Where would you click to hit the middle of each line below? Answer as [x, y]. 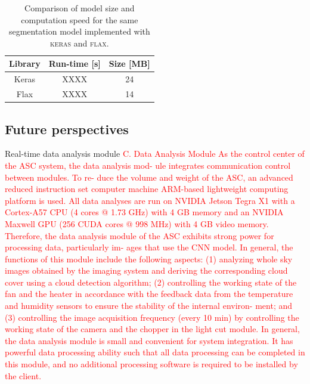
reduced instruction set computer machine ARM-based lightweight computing [147, 189]
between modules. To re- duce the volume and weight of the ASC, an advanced [149, 177]
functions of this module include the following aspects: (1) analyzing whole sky [149, 258]
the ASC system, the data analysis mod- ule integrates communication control [148, 165]
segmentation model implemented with [79, 31]
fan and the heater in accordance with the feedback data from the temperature [149, 294]
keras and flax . [80, 43]
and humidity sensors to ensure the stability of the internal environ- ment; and [149, 306]
